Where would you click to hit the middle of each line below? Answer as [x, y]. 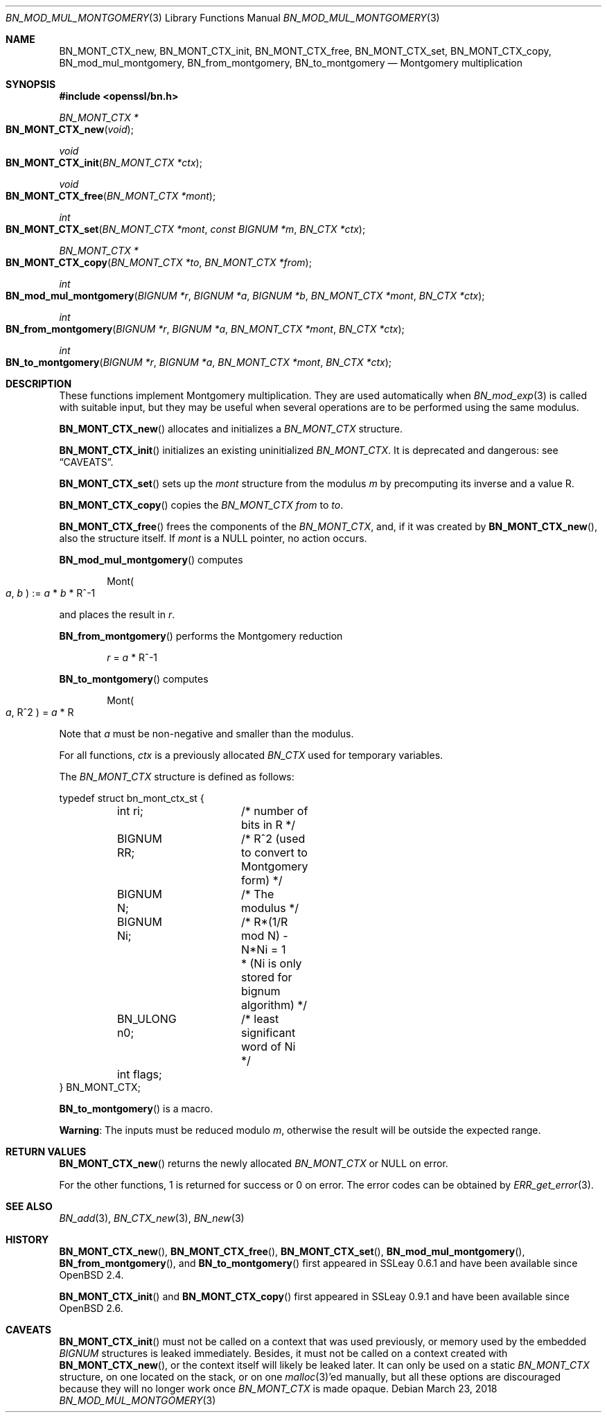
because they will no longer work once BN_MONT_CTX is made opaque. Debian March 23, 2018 [278, 1389]
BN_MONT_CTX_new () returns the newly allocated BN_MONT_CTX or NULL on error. [254, 1163]
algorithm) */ [274, 1005]
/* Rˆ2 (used [273, 839]
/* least [260, 1019]
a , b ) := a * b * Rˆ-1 [51, 593]
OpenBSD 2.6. [91, 1308]
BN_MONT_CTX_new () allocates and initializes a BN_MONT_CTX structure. [231, 429]
